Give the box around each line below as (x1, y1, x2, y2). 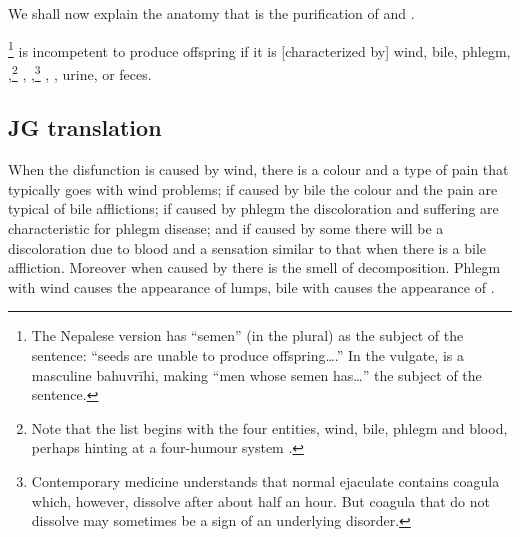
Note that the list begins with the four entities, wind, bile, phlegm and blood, (31, 417, 508, 438)
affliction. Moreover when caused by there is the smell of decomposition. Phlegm (8, 257, 501, 278)
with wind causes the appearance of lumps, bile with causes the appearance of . (8, 276, 495, 297)
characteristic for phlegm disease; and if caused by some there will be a (8, 218, 444, 239)
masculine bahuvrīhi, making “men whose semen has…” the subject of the (31, 364, 482, 385)
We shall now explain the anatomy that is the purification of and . (8, 3, 415, 23)
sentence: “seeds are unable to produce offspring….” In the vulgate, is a (31, 345, 464, 366)
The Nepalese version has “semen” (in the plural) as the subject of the (31, 325, 464, 346)
